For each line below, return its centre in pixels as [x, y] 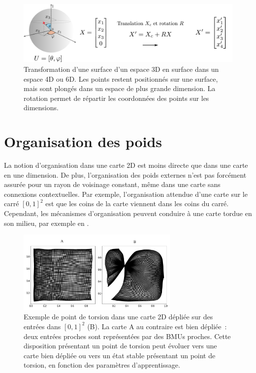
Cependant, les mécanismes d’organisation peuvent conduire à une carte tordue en [128, 213]
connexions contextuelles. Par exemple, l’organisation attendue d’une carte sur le [126, 194]
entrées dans [42, 326]
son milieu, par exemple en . [47, 223]
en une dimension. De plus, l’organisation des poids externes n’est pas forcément [125, 174]
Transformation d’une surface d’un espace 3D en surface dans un [121, 69]
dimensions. [41, 108]
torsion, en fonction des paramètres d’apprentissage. [102, 365]
